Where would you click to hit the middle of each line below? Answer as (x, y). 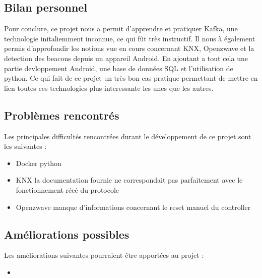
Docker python (39, 163)
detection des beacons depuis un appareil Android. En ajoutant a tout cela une (126, 58)
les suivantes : (25, 146)
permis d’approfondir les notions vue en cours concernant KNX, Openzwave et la (129, 48)
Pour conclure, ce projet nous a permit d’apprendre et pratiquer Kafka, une (121, 29)
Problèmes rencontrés (62, 115)
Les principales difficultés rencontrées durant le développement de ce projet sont (128, 136)
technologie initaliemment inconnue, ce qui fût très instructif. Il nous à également (130, 38)
